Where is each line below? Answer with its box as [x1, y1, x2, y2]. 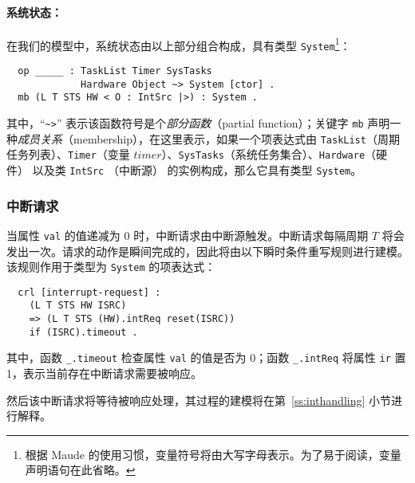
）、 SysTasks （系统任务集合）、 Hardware [161, 146, 366, 163]
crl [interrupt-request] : [18, 286, 161, 298]
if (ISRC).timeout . [29, 326, 138, 338]
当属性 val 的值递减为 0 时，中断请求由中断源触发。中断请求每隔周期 [6, 226, 369, 243]
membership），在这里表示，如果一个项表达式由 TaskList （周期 [73, 130, 400, 147]
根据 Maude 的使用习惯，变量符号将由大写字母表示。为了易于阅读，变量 [25, 446, 401, 462]
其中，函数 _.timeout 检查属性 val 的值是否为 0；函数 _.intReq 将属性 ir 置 [6, 349, 406, 366]
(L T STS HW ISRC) [29, 300, 127, 312]
